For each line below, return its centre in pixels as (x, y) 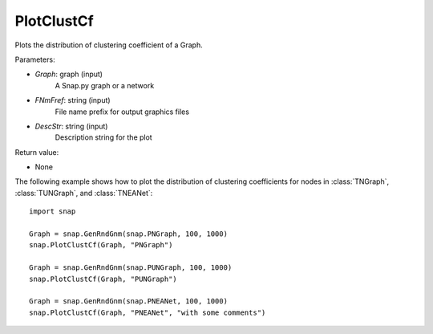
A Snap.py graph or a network (105, 85)
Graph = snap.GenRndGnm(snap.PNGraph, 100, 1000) (129, 234)
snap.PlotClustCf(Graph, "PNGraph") (101, 245)
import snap (53, 212)
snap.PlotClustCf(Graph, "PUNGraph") (103, 279)
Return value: (37, 152)
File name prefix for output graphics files (122, 112)
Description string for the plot (103, 137)
